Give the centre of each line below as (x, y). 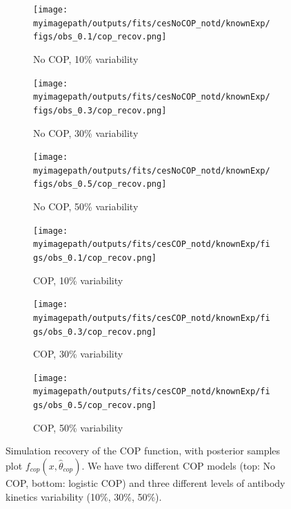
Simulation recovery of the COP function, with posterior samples (143, 451)
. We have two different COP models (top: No (179, 465)
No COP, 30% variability (86, 132)
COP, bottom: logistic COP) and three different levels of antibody (145, 482)
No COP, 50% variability (86, 206)
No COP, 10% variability (86, 58)
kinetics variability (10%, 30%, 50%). (84, 496)
